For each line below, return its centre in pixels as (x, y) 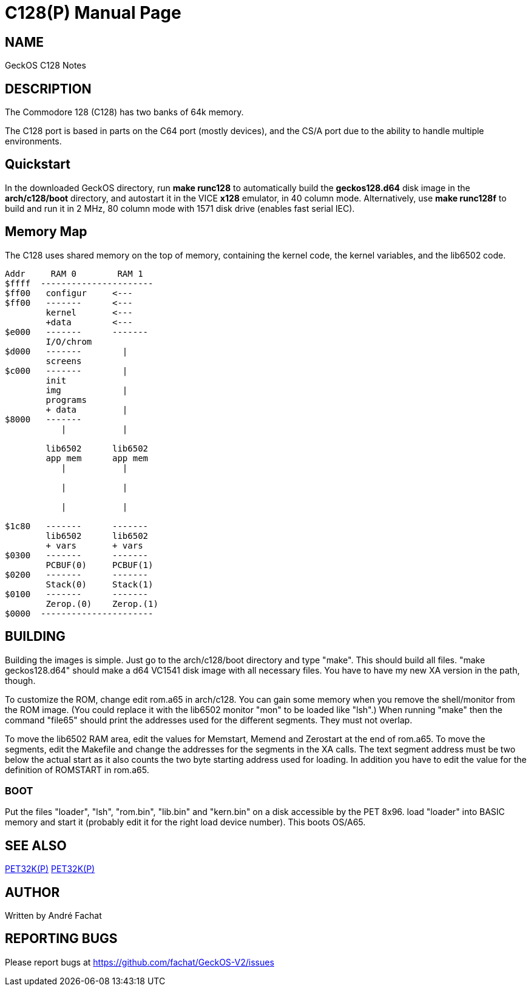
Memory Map (46, 232)
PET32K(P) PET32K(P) (50, 869)
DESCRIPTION (48, 89)
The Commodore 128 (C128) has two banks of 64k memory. (124, 112)
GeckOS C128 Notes (46, 66)
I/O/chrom (69, 341)
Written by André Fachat (53, 915)
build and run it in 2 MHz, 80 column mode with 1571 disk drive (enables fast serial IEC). (180, 208)
